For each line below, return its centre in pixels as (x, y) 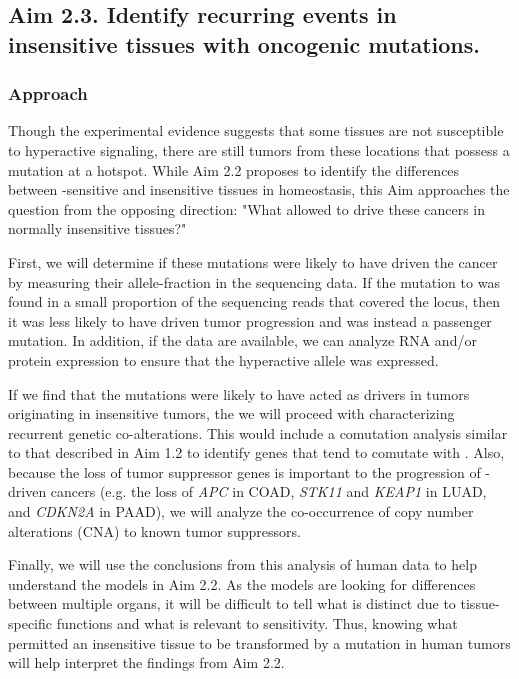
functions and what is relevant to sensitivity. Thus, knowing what (257, 623)
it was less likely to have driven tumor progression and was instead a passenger (250, 320)
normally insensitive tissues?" (97, 228)
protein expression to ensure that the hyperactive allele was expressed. (223, 359)
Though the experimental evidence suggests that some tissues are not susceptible (256, 130)
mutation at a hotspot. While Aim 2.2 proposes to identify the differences (234, 169)
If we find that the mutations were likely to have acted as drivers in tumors (239, 393)
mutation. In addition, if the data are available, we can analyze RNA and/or (242, 340)
